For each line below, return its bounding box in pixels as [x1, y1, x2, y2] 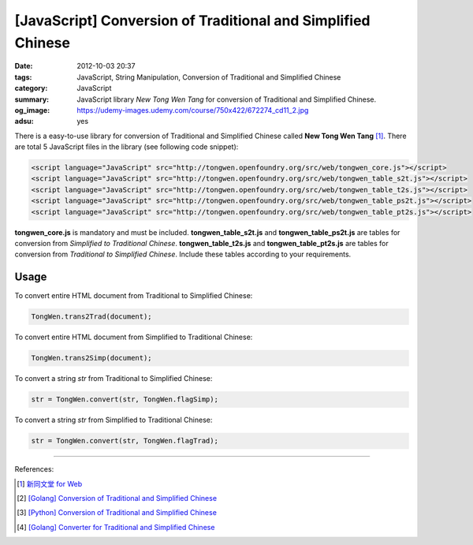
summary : [14, 95, 50, 104]
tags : [14, 72, 32, 82]
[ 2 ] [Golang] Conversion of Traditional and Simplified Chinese [17, 493, 217, 502]
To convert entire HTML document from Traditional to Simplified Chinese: [14, 291, 253, 300]
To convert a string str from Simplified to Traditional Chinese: [14, 415, 213, 425]
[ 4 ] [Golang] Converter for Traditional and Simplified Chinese [17, 522, 215, 532]
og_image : [14, 105, 50, 114]
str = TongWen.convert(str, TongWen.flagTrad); [31, 436, 218, 446]
